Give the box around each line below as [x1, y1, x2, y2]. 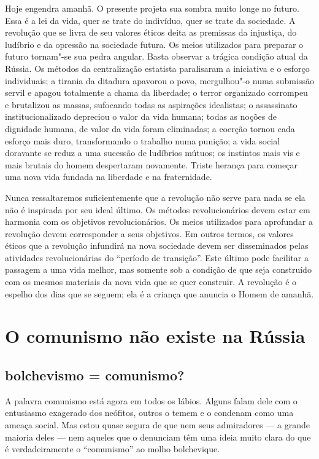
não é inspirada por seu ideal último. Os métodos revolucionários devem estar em [5, 203, 310, 216]
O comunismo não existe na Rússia [5, 323, 306, 348]
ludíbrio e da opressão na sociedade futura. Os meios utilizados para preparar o [5, 37, 304, 50]
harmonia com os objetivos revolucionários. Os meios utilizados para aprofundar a [5, 215, 313, 228]
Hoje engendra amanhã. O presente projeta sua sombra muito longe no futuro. [5, 2, 299, 14]
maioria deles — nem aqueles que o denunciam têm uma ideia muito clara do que [5, 430, 311, 443]
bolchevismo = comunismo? [5, 366, 185, 385]
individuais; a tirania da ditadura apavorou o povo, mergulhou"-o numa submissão [5, 74, 314, 87]
